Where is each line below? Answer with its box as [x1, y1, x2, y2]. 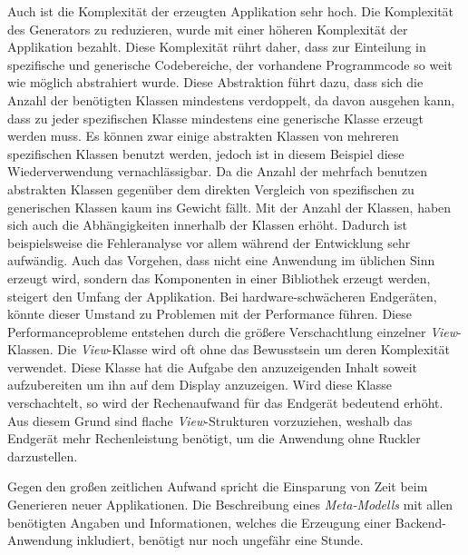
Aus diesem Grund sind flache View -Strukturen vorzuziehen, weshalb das [7, 411, 413, 430]
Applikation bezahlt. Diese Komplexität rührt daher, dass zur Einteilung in [7, 37, 426, 56]
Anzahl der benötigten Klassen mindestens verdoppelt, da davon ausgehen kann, [7, 90, 455, 109]
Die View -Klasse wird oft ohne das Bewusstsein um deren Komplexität [57, 340, 450, 359]
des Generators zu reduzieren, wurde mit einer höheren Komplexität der [7, 19, 408, 38]
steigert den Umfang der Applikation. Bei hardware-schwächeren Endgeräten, [7, 286, 437, 305]
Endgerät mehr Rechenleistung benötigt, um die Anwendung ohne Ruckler [7, 429, 421, 448]
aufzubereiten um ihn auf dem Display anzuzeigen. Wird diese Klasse [7, 375, 393, 394]
